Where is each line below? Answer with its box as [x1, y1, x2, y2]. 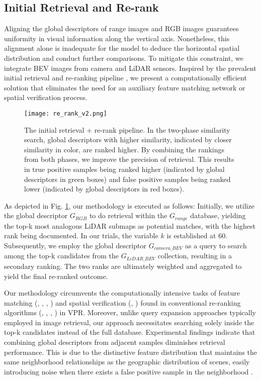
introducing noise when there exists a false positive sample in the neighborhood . [4, 366, 253, 376]
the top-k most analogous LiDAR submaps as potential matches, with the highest [4, 220, 256, 231]
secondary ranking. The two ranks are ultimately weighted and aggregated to [4, 260, 242, 271]
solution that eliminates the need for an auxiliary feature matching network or [4, 82, 245, 92]
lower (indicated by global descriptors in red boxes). [24, 183, 185, 194]
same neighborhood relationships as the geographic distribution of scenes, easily [4, 356, 250, 367]
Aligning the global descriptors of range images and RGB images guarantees [4, 23, 239, 34]
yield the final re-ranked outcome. [4, 270, 108, 281]
